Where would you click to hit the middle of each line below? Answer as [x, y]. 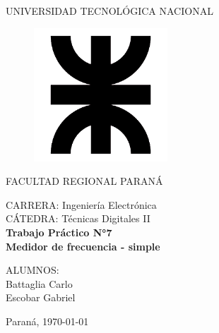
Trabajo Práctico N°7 [59, 232]
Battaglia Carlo [39, 283]
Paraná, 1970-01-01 [47, 321]
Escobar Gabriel [41, 297]
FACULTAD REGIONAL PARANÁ [84, 181]
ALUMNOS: [32, 270]
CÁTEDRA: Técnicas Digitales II [78, 218]
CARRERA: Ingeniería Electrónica [81, 204]
